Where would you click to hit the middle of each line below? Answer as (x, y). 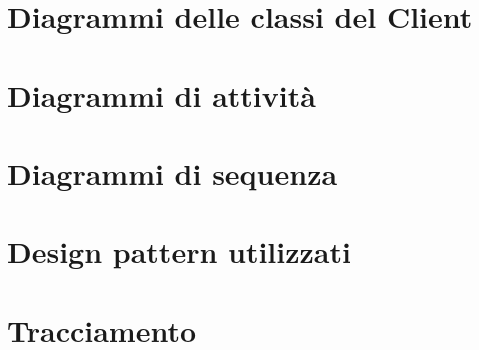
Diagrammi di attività (161, 94)
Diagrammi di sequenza (172, 172)
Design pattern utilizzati (179, 251)
